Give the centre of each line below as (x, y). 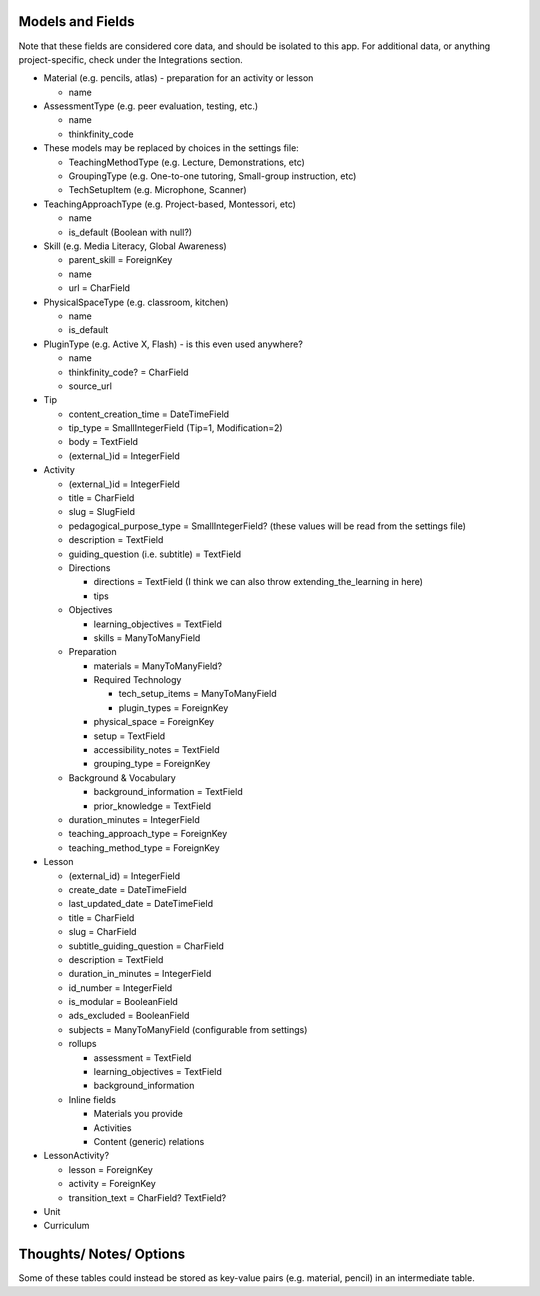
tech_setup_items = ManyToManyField (197, 694)
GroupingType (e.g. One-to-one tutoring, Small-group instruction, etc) (212, 176)
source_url (90, 386)
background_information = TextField (168, 792)
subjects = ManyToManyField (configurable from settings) (188, 1029)
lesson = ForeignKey (111, 1169)
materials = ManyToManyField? (158, 666)
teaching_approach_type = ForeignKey (148, 834)
